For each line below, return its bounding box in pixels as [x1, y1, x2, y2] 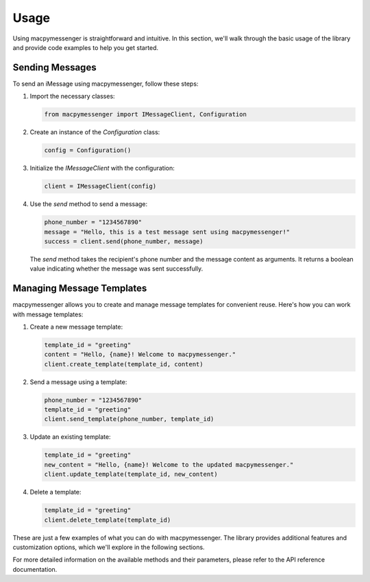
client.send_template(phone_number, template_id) [44, 415, 214, 423]
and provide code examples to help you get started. [12, 43, 159, 51]
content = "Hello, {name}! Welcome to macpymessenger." [44, 351, 236, 359]
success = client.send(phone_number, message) [44, 237, 203, 245]
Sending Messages [12, 62, 97, 73]
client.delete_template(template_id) [44, 516, 171, 524]
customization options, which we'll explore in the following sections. [12, 543, 205, 551]
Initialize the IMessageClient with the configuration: [29, 164, 175, 173]
